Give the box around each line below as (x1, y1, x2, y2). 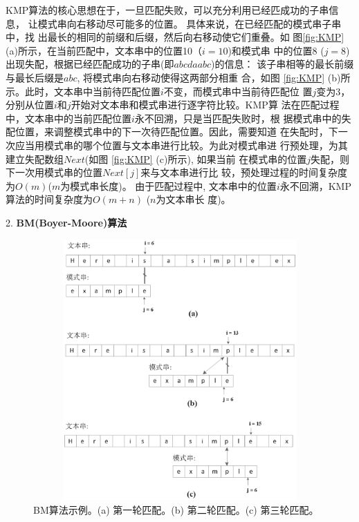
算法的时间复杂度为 (6, 192, 93, 206)
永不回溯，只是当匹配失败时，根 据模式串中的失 (134, 110, 351, 125)
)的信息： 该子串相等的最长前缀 (211, 57, 354, 71)
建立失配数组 (6, 151, 64, 166)
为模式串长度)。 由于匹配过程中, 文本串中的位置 (60, 178, 277, 193)
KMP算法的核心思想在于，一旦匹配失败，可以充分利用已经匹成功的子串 (6, 3, 329, 17)
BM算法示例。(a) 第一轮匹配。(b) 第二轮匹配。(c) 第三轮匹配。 (33, 503, 319, 517)
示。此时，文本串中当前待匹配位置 (6, 84, 160, 98)
